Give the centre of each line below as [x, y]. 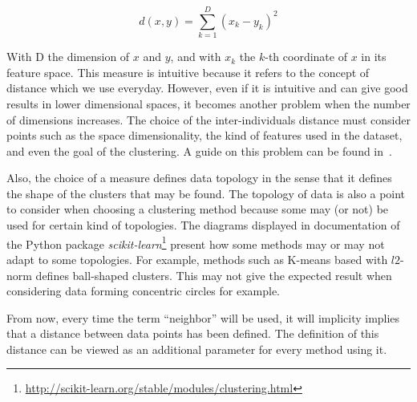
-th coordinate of [306, 57]
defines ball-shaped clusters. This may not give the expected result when [214, 275]
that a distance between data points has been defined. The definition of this [193, 333]
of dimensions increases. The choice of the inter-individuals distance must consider [208, 119]
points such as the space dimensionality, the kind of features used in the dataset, [204, 135]
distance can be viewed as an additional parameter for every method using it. [197, 349]
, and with [196, 57]
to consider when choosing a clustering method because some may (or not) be [198, 209]
